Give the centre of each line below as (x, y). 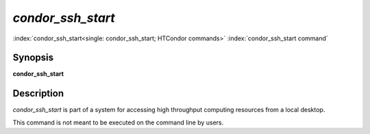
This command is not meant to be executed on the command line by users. (118, 122)
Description (38, 93)
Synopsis (33, 58)
